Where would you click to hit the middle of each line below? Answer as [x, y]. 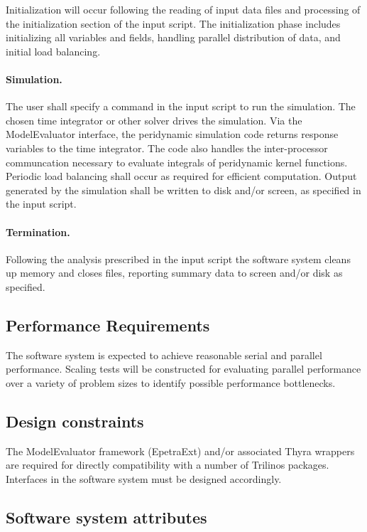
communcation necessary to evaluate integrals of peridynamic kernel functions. [177, 162]
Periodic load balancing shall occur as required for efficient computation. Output [181, 176]
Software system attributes [106, 517]
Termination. [38, 232]
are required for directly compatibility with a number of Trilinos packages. [168, 465]
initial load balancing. [53, 51]
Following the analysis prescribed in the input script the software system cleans [178, 259]
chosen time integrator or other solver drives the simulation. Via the [154, 120]
